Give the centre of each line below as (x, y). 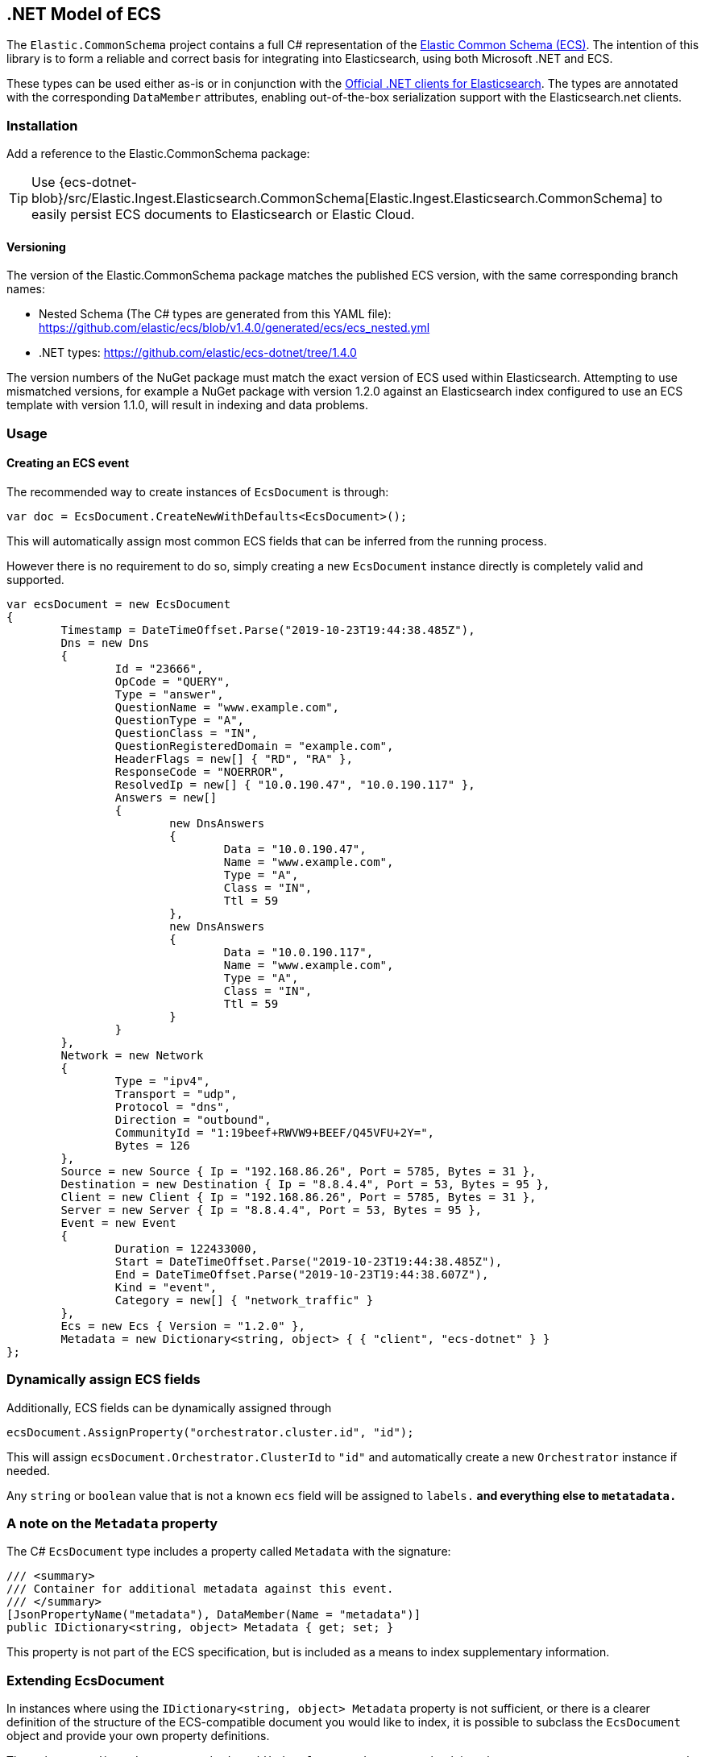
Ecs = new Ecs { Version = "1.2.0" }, (183, 1326)
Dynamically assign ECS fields (104, 1380)
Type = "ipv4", (162, 1081)
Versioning (36, 247)
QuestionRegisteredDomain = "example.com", (254, 746)
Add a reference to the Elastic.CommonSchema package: (158, 154)
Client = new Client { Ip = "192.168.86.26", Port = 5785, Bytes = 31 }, (299, 1197)
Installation (42, 125)
